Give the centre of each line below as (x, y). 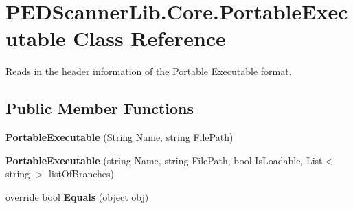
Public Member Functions (100, 108)
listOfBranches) (82, 174)
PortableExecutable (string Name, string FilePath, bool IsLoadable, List (164, 160)
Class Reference (149, 38)
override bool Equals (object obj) (77, 196)
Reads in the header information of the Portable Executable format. (149, 71)
